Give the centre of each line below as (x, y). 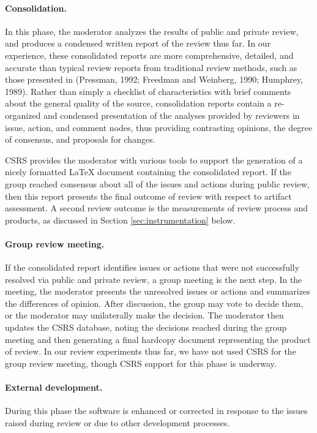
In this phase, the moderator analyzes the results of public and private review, (152, 31)
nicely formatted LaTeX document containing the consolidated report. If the (148, 172)
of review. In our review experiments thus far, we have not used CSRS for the (151, 351)
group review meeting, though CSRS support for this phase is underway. (141, 363)
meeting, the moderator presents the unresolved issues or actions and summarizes (158, 291)
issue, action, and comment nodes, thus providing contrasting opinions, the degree (159, 127)
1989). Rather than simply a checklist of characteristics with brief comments (148, 91)
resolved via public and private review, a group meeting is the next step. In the (154, 279)
